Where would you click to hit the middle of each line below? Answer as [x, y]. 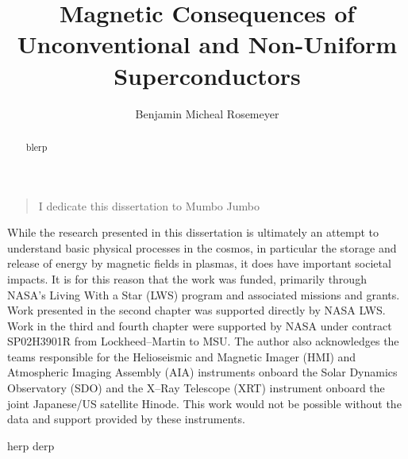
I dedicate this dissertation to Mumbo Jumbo [149, 205]
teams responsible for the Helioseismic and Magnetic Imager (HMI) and [182, 356]
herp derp [31, 445]
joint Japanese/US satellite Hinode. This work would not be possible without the [204, 403]
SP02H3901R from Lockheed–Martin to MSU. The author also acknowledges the [203, 341]
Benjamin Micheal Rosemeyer [207, 113]
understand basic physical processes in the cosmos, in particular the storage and [202, 247]
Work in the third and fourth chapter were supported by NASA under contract [200, 325]
